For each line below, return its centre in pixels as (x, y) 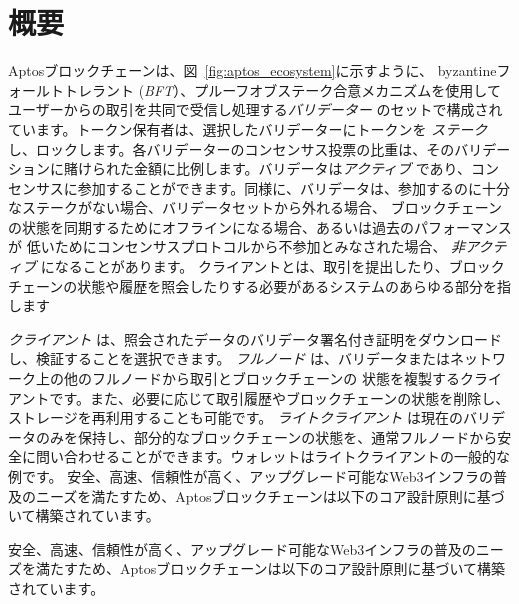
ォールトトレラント (71, 89)
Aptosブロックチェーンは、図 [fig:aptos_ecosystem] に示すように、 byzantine (252, 70)
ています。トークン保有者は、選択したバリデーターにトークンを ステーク (248, 128)
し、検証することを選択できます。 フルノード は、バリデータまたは (229, 358)
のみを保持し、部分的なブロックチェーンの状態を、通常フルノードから (266, 436)
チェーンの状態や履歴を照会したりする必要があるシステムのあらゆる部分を (252, 285)
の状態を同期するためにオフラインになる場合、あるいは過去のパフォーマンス (260, 226)
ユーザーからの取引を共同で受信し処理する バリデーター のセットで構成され (255, 109)
